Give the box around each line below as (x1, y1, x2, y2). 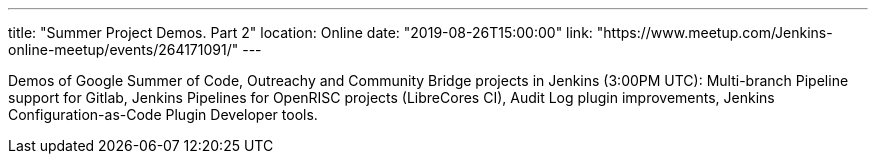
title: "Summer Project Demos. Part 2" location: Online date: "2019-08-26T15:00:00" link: (8, 24, 593, 41)
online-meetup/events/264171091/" (8, 41, 239, 58)
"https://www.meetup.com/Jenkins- (596, 24, 833, 41)
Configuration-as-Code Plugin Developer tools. (8, 106, 318, 123)
